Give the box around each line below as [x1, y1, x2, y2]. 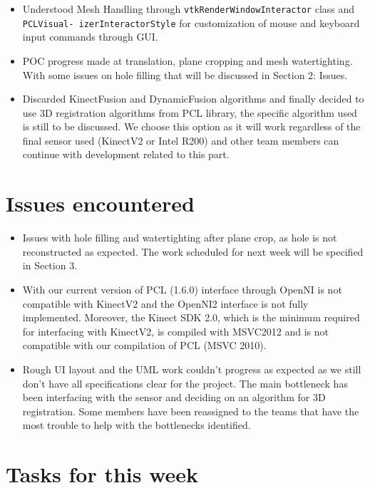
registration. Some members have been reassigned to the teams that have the [22, 403, 359, 418]
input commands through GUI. [22, 29, 158, 44]
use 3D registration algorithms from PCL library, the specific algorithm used [22, 105, 357, 120]
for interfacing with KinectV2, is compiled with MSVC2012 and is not [22, 323, 329, 338]
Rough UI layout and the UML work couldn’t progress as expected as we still [22, 361, 361, 376]
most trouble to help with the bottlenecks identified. [22, 417, 251, 432]
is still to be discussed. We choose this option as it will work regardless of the [22, 119, 361, 134]
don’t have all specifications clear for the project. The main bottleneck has [22, 375, 348, 390]
